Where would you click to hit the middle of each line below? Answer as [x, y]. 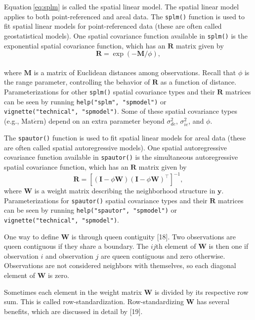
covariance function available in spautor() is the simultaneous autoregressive [121, 157]
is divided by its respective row [201, 292]
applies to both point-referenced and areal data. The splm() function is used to [125, 16]
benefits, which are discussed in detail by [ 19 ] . [73, 311]
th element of [176, 246]
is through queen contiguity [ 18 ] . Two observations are [153, 236]
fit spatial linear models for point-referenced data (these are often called [113, 26]
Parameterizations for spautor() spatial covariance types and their [106, 200]
